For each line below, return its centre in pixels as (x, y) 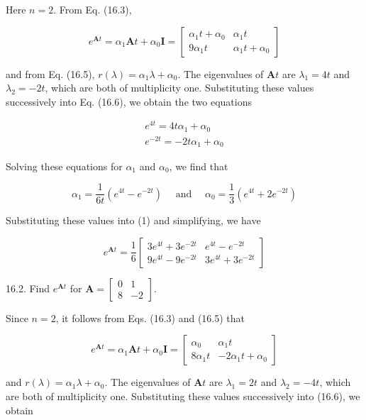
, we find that (199, 166)
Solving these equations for (64, 166)
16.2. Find (28, 288)
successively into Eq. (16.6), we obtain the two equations (129, 101)
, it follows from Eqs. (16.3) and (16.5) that (150, 317)
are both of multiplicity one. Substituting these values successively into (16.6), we (183, 396)
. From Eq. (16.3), (93, 9)
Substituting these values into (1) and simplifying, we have (133, 220)
